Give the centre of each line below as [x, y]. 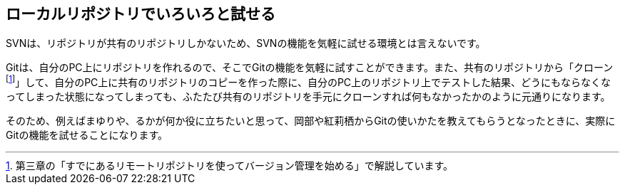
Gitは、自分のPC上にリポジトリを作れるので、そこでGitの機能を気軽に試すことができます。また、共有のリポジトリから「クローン [310, 68]
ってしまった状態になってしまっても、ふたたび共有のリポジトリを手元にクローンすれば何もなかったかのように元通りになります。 [308, 97]
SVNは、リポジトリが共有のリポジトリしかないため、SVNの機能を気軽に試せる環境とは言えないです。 [246, 43]
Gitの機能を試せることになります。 [87, 135]
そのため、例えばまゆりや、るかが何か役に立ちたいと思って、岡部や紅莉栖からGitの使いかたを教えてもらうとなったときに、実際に [311, 121]
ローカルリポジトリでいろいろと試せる [141, 14]
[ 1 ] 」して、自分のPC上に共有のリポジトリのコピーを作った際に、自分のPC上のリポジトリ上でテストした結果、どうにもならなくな [309, 81]
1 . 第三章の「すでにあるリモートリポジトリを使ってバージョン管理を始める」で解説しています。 [230, 166]
